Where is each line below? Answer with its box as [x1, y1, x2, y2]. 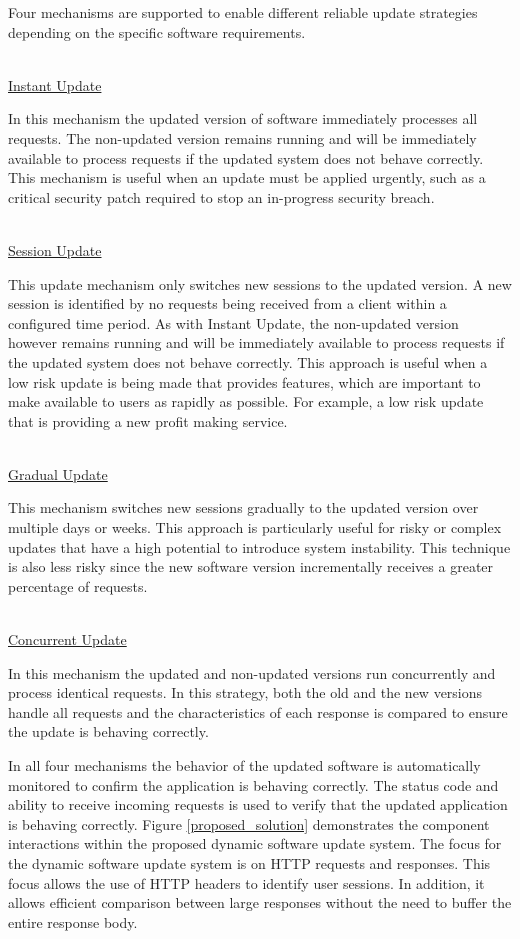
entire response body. [8, 911, 138, 932]
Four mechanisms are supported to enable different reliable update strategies [8, 2, 478, 22]
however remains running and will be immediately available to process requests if [8, 332, 505, 353]
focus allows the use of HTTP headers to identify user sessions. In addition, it [8, 872, 485, 893]
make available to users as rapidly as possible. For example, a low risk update [8, 391, 484, 412]
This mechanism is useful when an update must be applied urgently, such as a [8, 167, 486, 188]
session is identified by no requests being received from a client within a [8, 293, 447, 314]
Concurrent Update [8, 629, 127, 650]
